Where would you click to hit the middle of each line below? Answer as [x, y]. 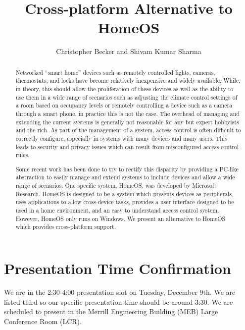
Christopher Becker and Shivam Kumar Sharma [129, 51]
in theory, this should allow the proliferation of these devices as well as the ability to [124, 89]
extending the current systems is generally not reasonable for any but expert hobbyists [127, 122]
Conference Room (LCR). [43, 321]
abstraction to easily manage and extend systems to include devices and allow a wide [125, 177]
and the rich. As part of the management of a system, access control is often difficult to [128, 130]
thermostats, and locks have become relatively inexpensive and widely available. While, [128, 81]
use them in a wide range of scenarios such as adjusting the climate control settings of [126, 97]
